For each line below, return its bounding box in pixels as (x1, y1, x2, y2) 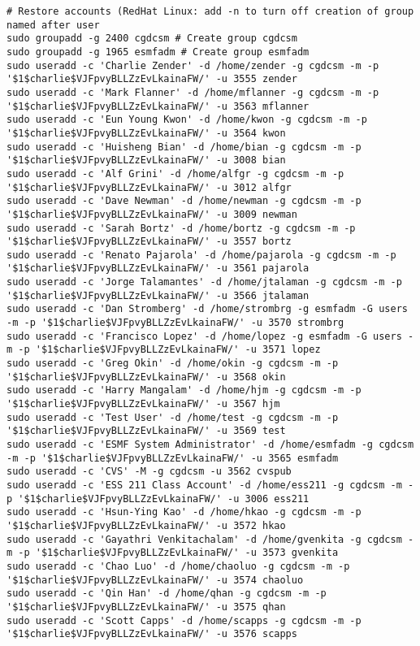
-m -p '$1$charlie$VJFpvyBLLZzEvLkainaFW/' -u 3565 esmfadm (6, 452, 339, 464)
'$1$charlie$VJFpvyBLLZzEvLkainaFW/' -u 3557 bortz (6, 236, 292, 248)
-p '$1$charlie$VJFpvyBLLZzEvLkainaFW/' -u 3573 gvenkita (18, 547, 339, 559)
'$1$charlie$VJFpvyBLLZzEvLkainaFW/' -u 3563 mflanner (6, 100, 310, 112)
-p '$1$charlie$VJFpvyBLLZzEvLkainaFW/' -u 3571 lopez (18, 344, 321, 356)
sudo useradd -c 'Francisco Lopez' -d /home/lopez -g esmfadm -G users (6, 330, 402, 342)
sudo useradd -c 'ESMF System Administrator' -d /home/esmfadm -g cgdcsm (6, 439, 414, 450)
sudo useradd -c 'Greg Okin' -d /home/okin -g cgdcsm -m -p (6, 358, 339, 370)
